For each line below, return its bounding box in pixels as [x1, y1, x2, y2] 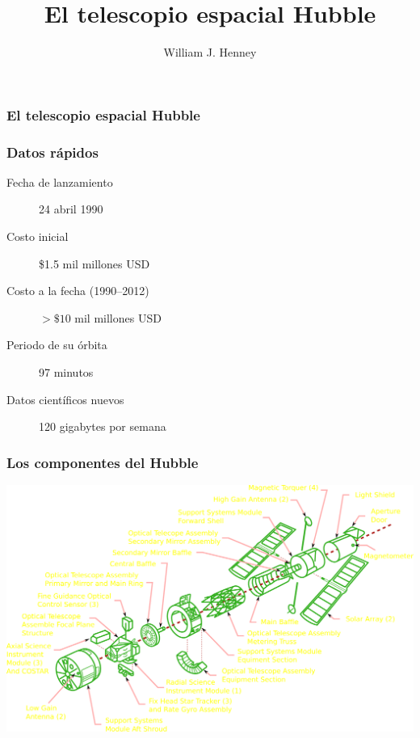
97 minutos [39, 364, 94, 381]
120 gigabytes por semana [39, 418, 166, 435]
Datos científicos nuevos [6, 390, 124, 407]
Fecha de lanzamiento [6, 173, 113, 190]
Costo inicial [6, 228, 69, 245]
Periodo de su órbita [6, 336, 107, 353]
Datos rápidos [6, 141, 99, 162]
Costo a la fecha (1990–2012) [6, 282, 149, 299]
